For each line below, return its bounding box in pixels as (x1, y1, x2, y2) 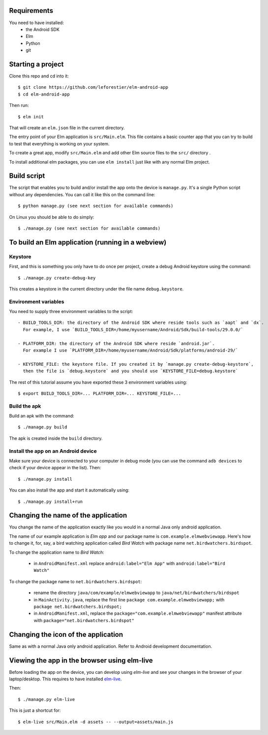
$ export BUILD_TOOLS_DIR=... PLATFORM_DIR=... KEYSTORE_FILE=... (18, 390, 181, 396)
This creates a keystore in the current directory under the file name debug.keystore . (9, 286, 184, 292)
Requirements (9, 6, 54, 15)
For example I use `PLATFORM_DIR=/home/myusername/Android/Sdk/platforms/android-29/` (23, 348, 238, 353)
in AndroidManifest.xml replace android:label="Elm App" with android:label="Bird (33, 560, 226, 566)
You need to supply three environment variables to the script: (9, 309, 133, 315)
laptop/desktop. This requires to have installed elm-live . (9, 676, 122, 682)
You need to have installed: (9, 20, 64, 26)
